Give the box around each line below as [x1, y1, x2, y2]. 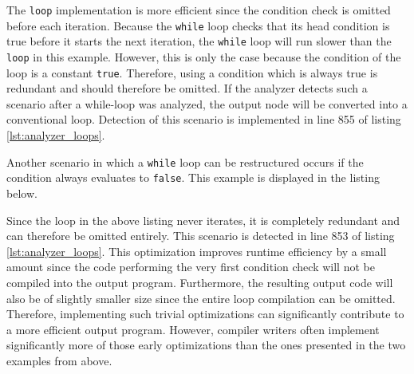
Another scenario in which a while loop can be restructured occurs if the [6, 153, 364, 170]
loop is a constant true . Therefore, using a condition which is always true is [6, 64, 378, 81]
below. [6, 184, 37, 201]
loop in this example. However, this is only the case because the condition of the [6, 48, 401, 65]
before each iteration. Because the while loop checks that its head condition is [6, 17, 390, 33]
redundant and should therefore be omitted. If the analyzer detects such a [6, 80, 368, 96]
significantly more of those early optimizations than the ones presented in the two [6, 337, 406, 353]
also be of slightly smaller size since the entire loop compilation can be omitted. [6, 289, 396, 306]
